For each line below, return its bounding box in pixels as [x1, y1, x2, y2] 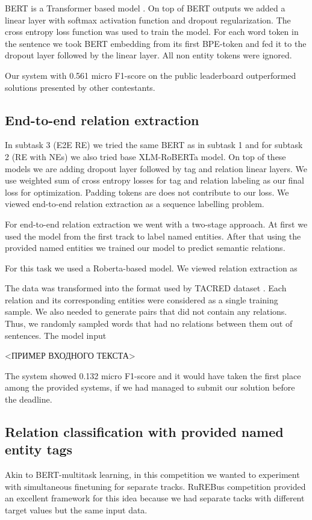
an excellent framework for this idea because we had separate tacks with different [5, 492, 305, 504]
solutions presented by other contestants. [5, 81, 155, 93]
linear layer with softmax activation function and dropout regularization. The [5, 13, 291, 26]
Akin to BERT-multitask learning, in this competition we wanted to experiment [5, 468, 300, 481]
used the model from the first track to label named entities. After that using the [5, 229, 301, 242]
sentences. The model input [5, 329, 107, 341]
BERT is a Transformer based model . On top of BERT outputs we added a [5, 2, 285, 14]
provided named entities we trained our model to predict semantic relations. [5, 241, 285, 254]
